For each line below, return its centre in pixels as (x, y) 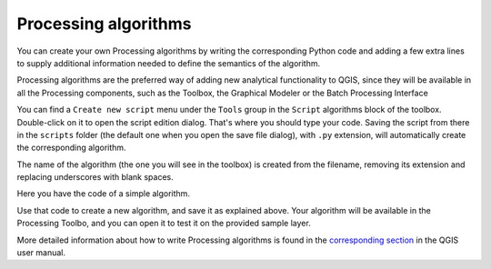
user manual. (41, 253)
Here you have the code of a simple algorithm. (104, 194)
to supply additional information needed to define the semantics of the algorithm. (169, 63)
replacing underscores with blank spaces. (95, 177)
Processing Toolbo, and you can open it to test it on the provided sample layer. (164, 224)
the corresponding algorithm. (71, 148)
